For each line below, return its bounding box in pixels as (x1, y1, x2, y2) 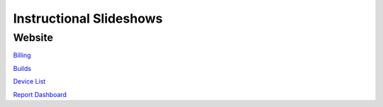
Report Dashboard (13, 90, 67, 98)
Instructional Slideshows (13, 11, 163, 26)
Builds (13, 64, 32, 72)
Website (13, 31, 53, 44)
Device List (13, 77, 46, 86)
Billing (13, 51, 31, 60)
